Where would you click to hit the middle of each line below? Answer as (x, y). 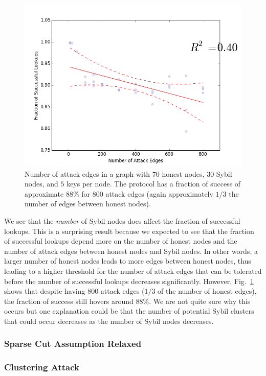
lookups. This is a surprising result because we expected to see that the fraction (129, 231)
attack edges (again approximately (159, 193)
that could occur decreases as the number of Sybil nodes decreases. (109, 321)
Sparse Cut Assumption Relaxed (73, 344)
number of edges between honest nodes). (88, 204)
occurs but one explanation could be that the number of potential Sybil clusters (129, 311)
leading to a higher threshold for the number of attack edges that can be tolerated (133, 271)
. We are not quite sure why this (200, 301)
